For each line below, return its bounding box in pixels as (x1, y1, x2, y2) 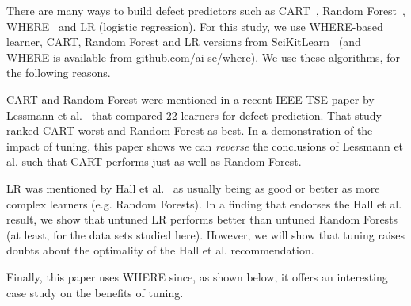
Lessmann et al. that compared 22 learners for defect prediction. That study (6, 106, 382, 123)
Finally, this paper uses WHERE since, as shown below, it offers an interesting (6, 268, 388, 285)
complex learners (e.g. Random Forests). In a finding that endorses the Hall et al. (6, 195, 402, 212)
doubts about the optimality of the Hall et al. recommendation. (6, 242, 314, 258)
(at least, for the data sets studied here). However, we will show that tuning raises (6, 226, 405, 243)
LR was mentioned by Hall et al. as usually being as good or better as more (6, 179, 380, 196)
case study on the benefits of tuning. (6, 284, 184, 300)
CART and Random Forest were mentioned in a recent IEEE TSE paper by (6, 90, 375, 107)
